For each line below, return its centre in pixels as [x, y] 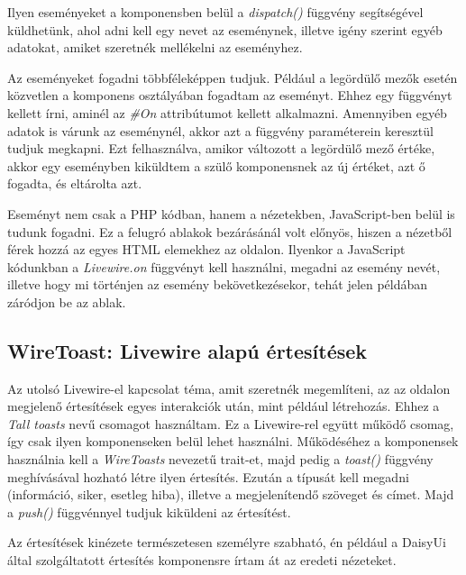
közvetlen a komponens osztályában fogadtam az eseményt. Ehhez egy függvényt [230, 95]
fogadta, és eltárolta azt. [75, 183]
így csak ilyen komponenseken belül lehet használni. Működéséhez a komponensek [233, 441]
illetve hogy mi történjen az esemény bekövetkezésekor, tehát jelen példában [218, 284]
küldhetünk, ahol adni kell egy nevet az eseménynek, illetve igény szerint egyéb [225, 29]
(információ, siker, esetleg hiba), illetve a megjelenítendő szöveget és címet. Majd [231, 494]
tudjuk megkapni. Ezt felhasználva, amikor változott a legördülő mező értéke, [221, 148]
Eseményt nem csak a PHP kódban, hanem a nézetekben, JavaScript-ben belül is [231, 213]
